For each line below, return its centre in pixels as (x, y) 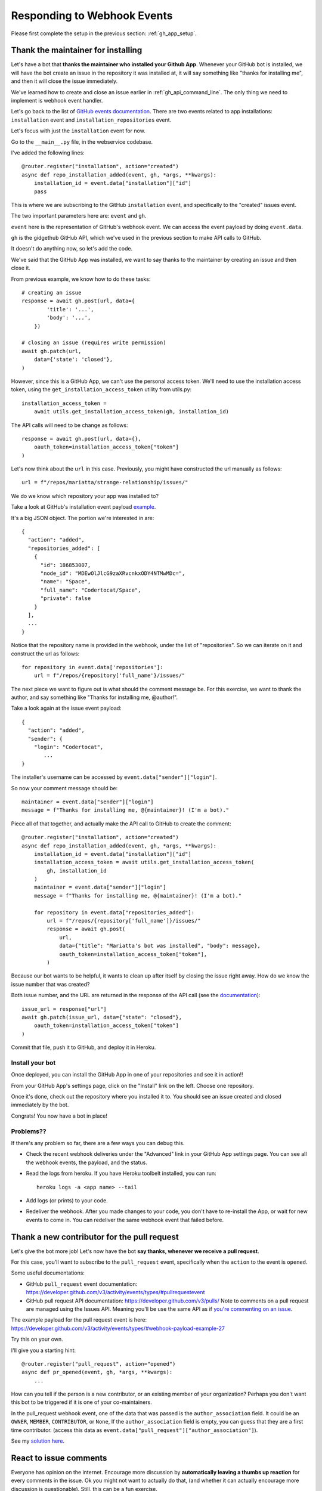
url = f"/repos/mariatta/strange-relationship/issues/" (105, 482)
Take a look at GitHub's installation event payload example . (83, 507)
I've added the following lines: (48, 153)
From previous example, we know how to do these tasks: (81, 279)
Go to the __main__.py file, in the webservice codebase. (82, 142)
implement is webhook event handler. (57, 101)
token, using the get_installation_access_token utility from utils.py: (101, 389)
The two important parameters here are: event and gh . (79, 216)
